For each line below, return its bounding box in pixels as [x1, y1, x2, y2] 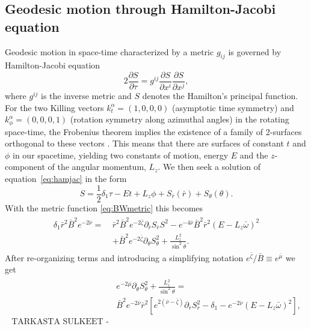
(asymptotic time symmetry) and [171, 101, 294, 113]
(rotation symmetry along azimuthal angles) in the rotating [70, 113, 289, 125]
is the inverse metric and [41, 89, 132, 101]
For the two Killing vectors [5, 101, 104, 113]
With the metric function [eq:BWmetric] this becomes [5, 201, 203, 214]
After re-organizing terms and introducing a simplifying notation [5, 251, 244, 264]
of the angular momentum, [48, 160, 146, 173]
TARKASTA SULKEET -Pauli [11, 318, 109, 327]
